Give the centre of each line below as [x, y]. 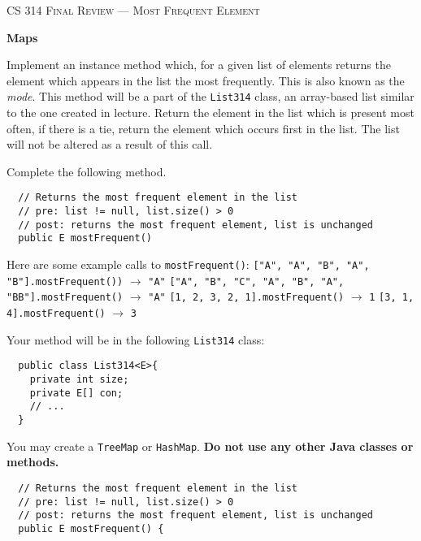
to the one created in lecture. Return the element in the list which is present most [210, 113]
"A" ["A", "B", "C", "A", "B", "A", [246, 281]
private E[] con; [76, 393]
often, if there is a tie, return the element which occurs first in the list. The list [203, 128]
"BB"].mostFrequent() [65, 298]
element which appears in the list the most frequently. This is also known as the [206, 80]
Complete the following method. [87, 171]
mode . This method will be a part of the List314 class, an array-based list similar [210, 96]
